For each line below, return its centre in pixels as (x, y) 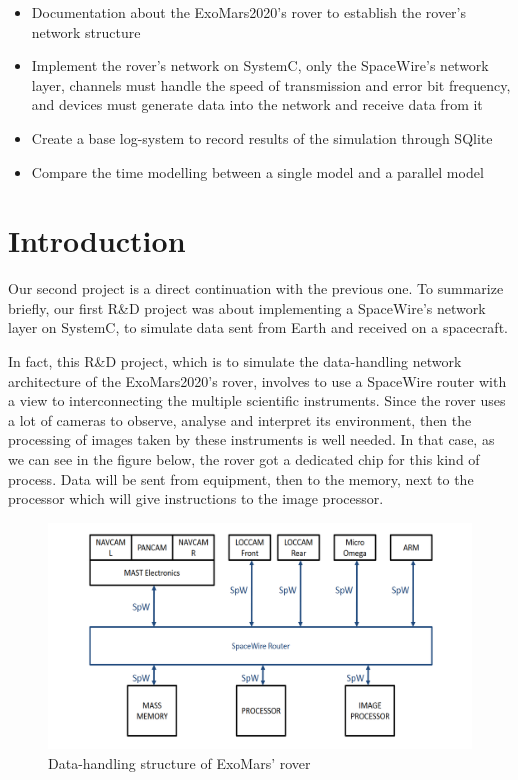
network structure (86, 31)
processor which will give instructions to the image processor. (196, 498)
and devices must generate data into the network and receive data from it (257, 104)
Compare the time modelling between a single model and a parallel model (257, 171)
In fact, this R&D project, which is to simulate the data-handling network (235, 361)
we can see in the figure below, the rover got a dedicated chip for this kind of (244, 459)
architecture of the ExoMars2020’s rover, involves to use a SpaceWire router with (257, 380)
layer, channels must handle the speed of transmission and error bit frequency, (271, 84)
